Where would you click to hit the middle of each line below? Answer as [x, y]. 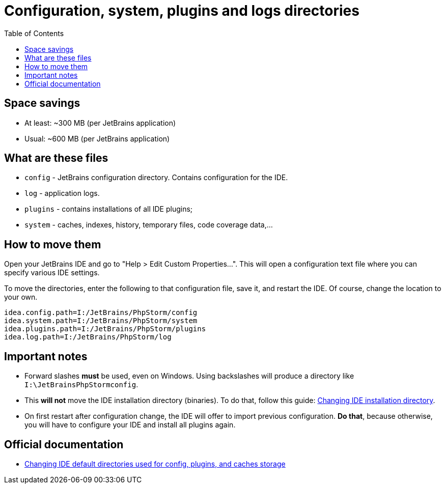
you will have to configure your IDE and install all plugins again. [130, 425]
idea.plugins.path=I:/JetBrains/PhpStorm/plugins [105, 329]
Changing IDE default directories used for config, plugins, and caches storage [155, 464]
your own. [21, 297]
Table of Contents [34, 33]
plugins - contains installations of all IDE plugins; [109, 209]
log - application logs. [62, 193]
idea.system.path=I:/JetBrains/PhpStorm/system [101, 321]
